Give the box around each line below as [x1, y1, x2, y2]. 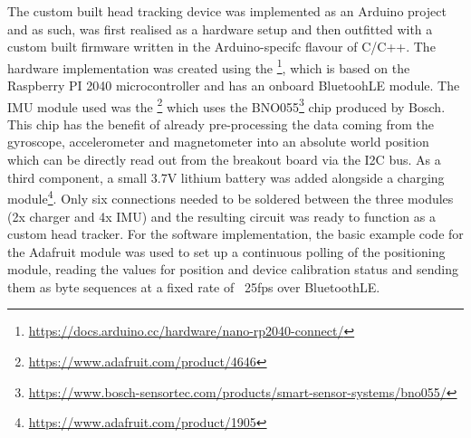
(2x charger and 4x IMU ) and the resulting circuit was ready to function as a [7, 206, 436, 225]
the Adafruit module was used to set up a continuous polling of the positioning [7, 242, 446, 261]
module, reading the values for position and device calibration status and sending [7, 260, 458, 279]
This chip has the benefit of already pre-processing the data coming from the [7, 114, 435, 133]
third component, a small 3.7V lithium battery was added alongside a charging [7, 167, 445, 186]
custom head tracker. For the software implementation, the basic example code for [7, 224, 464, 243]
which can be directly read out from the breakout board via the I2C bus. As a [7, 150, 441, 169]
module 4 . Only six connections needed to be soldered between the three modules [7, 186, 454, 207]
